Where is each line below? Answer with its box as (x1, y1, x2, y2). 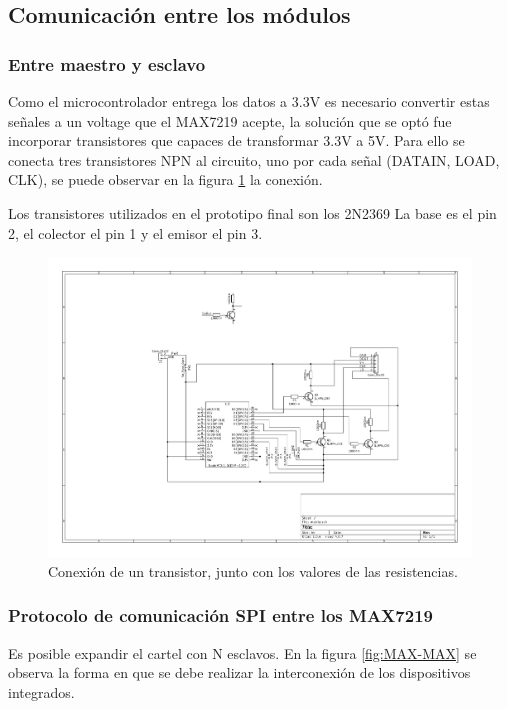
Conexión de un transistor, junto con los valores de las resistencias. (48, 560, 458, 581)
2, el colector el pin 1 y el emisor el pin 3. (8, 222, 263, 243)
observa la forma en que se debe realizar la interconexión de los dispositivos (8, 662, 471, 683)
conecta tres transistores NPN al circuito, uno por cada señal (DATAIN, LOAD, (8, 149, 500, 170)
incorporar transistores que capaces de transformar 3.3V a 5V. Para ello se (8, 130, 465, 151)
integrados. (8, 681, 75, 702)
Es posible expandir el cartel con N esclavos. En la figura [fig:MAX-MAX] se (8, 642, 477, 663)
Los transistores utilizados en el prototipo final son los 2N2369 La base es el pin (8, 202, 497, 223)
